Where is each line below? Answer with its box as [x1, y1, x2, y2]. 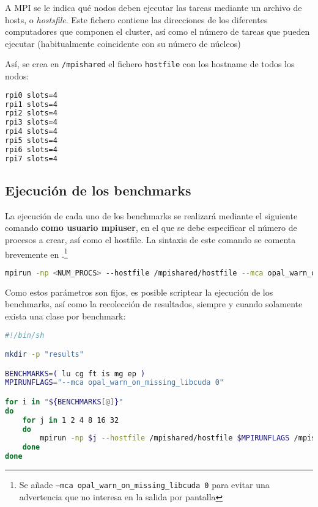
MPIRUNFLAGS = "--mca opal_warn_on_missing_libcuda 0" [5, 378, 224, 387]
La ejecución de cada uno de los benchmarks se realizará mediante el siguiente [5, 209, 298, 222]
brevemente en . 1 [5, 246, 68, 260]
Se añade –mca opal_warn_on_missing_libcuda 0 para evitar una [19, 478, 270, 491]
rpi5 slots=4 [5, 136, 57, 145]
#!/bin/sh [5, 330, 45, 340]
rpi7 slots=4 [5, 154, 57, 163]
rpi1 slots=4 [5, 100, 57, 109]
